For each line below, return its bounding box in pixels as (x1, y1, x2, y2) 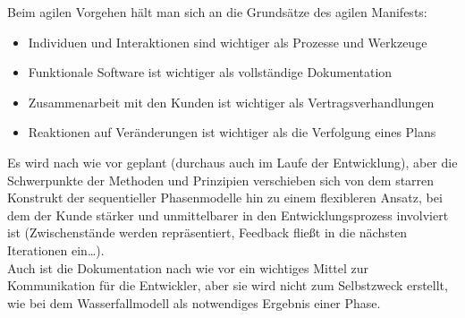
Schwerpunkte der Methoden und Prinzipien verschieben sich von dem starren (7, 170, 435, 189)
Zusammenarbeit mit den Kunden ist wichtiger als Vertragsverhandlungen (28, 92, 435, 111)
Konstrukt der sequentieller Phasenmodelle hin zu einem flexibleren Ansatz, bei (7, 188, 443, 207)
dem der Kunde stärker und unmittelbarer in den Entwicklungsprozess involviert (7, 205, 449, 224)
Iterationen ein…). (7, 240, 105, 259)
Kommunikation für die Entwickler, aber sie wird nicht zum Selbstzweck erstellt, (7, 276, 448, 295)
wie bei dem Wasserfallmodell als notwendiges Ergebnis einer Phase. (7, 293, 381, 312)
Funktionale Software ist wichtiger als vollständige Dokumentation (28, 63, 393, 82)
